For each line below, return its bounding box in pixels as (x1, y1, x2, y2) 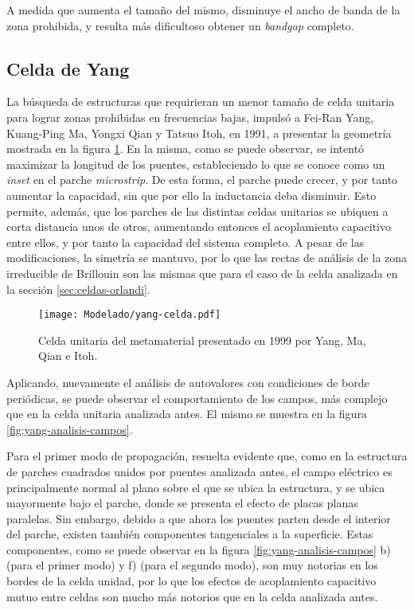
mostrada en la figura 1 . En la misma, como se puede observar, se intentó (6, 140, 365, 157)
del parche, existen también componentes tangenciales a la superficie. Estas (6, 526, 373, 542)
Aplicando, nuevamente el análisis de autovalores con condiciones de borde (6, 373, 369, 390)
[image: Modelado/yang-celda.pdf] (38, 309, 221, 321)
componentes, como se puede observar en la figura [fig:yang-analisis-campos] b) (6, 541, 391, 557)
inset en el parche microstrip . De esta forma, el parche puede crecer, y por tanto (6, 171, 398, 188)
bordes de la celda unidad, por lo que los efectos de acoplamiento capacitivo (6, 573, 377, 589)
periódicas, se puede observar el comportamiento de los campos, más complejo (6, 389, 388, 406)
